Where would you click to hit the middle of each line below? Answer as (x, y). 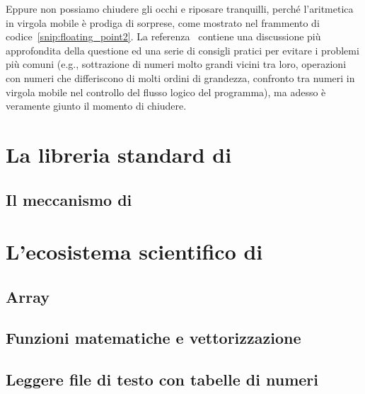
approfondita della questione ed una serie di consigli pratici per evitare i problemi (182, 50)
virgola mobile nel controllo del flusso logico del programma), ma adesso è (166, 92)
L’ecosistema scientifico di (134, 251)
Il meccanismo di (69, 199)
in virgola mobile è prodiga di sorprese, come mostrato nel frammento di (163, 22)
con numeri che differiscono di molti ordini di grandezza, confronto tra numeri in (180, 77)
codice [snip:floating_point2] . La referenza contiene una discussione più (163, 36)
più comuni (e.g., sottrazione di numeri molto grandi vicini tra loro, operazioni (176, 64)
